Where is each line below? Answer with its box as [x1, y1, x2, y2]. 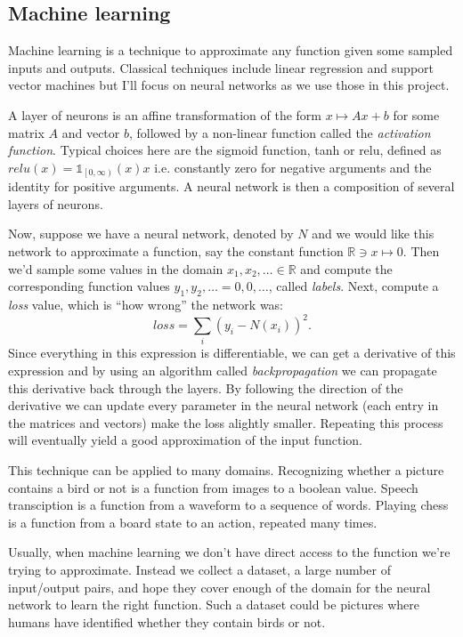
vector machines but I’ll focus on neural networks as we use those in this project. [8, 76, 450, 94]
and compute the [300, 259, 393, 278]
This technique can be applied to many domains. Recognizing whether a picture [8, 461, 444, 480]
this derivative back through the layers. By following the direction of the [8, 378, 403, 397]
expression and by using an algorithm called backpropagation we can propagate [8, 361, 437, 380]
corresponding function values [8, 277, 170, 295]
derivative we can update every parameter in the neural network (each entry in [8, 396, 439, 415]
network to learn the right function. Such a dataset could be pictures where [8, 595, 419, 614]
